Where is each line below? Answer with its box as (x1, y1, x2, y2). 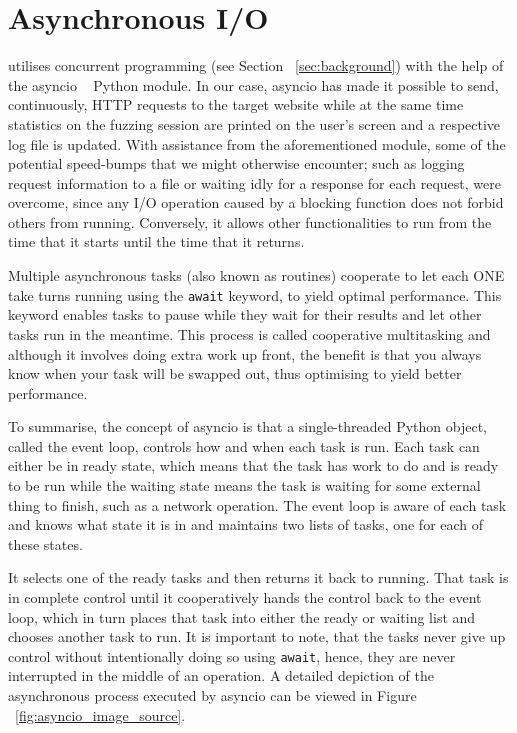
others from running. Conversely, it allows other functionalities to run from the (8, 211, 492, 232)
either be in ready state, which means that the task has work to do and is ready (8, 455, 499, 476)
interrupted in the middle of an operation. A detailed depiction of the (8, 665, 435, 686)
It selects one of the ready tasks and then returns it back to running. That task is (8, 567, 509, 588)
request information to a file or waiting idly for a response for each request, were (8, 172, 501, 193)
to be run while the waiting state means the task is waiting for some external (8, 475, 481, 496)
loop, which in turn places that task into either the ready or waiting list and (8, 606, 476, 627)
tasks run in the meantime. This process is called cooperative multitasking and (8, 323, 491, 344)
